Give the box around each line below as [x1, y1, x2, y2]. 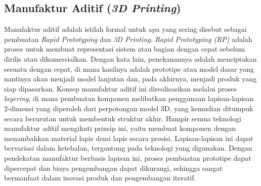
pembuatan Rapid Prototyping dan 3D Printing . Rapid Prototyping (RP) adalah [4, 33, 252, 44]
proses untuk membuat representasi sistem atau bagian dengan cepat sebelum [4, 43, 245, 54]
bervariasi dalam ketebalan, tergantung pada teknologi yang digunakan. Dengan [4, 143, 252, 153]
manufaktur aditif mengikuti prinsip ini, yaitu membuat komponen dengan [4, 123, 236, 133]
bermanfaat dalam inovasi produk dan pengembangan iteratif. [4, 172, 196, 183]
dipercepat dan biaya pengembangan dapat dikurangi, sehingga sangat [4, 162, 223, 173]
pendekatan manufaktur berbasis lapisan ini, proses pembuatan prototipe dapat [4, 152, 251, 163]
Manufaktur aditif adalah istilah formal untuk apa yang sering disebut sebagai [4, 24, 247, 34]
